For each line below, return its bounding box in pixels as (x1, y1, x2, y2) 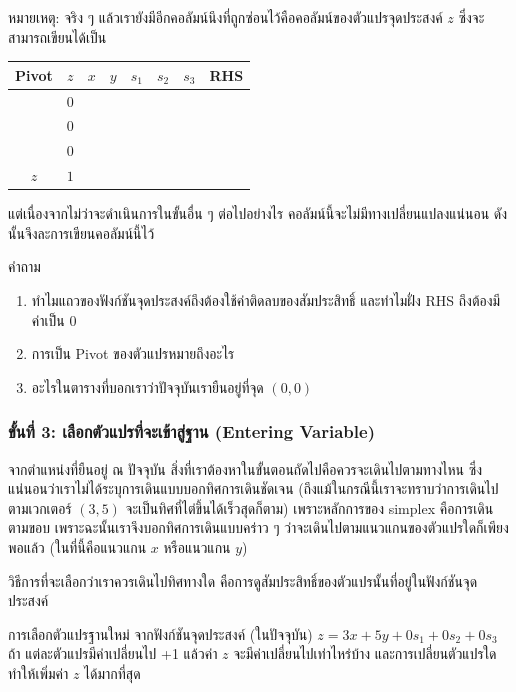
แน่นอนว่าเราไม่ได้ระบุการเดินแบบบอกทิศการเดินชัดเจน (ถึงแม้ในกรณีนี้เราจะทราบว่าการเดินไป (8, 478, 499, 499)
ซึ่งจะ (458, 7, 485, 27)
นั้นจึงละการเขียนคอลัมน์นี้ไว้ (8, 222, 155, 243)
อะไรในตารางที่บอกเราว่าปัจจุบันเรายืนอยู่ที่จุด (31, 376, 264, 397)
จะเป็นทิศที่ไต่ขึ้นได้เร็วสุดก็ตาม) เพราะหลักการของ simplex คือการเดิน (125, 497, 494, 518)
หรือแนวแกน (163, 536, 231, 557)
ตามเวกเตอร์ (8, 497, 72, 518)
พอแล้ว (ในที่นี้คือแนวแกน (8, 536, 147, 557)
